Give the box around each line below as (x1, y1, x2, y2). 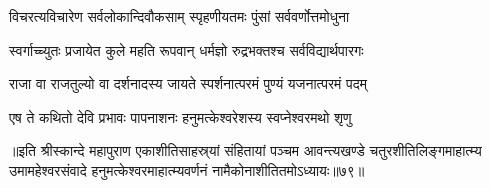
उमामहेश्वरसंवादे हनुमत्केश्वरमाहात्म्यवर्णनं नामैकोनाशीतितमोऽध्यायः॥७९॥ (9, 159, 365, 180)
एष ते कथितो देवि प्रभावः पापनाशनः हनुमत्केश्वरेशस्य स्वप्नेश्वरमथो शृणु (9, 106, 352, 127)
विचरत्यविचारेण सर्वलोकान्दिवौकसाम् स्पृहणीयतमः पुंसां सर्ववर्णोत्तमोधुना (9, 6, 350, 26)
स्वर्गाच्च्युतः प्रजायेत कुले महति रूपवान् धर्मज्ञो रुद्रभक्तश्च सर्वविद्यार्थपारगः (9, 39, 364, 60)
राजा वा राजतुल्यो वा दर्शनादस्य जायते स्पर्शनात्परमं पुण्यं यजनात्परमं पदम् (9, 73, 367, 94)
